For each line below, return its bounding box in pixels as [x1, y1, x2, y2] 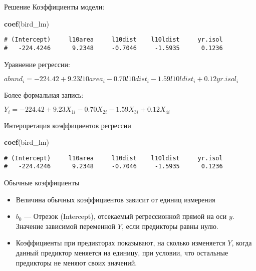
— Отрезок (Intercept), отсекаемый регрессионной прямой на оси [24, 211, 227, 221]
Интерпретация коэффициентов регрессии [4, 120, 131, 130]
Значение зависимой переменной [16, 220, 116, 231]
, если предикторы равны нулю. [121, 220, 218, 231]
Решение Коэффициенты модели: [4, 2, 105, 12]
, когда [231, 237, 252, 248]
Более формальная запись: [4, 89, 84, 100]
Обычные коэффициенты [4, 177, 80, 188]
